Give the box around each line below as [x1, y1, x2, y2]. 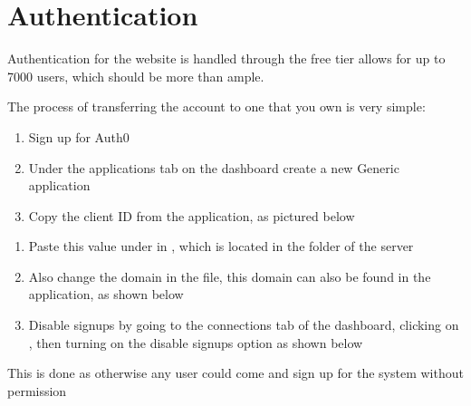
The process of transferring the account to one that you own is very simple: [7, 97, 426, 116]
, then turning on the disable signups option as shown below [28, 333, 363, 352]
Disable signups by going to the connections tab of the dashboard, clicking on [28, 315, 459, 334]
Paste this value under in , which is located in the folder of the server [28, 237, 414, 256]
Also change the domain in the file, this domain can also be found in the [28, 266, 431, 285]
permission [7, 381, 67, 400]
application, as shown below [28, 285, 184, 304]
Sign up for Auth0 [28, 127, 130, 146]
